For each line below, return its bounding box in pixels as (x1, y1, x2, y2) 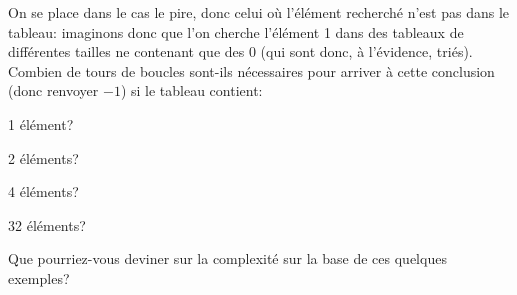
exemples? (8, 267, 70, 288)
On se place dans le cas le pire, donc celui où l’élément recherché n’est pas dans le (8, 2, 509, 22)
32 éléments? (8, 214, 86, 235)
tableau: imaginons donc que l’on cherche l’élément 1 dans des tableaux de (8, 21, 464, 42)
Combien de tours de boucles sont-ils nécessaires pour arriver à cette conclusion (8, 60, 495, 81)
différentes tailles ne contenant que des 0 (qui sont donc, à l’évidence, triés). (8, 41, 473, 62)
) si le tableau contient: (120, 80, 263, 101)
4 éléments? (8, 181, 79, 202)
